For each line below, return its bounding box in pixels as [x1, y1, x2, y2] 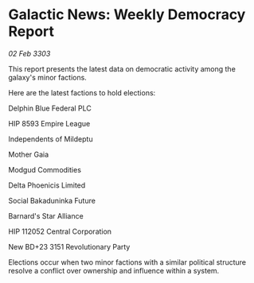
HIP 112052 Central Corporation [8, 227, 112, 236]
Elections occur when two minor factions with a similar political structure [8, 257, 247, 267]
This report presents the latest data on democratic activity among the [8, 64, 236, 73]
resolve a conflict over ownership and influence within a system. [8, 266, 220, 275]
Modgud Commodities [8, 165, 82, 174]
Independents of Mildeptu [8, 134, 93, 144]
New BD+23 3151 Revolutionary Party [8, 242, 131, 251]
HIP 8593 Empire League [8, 118, 91, 128]
